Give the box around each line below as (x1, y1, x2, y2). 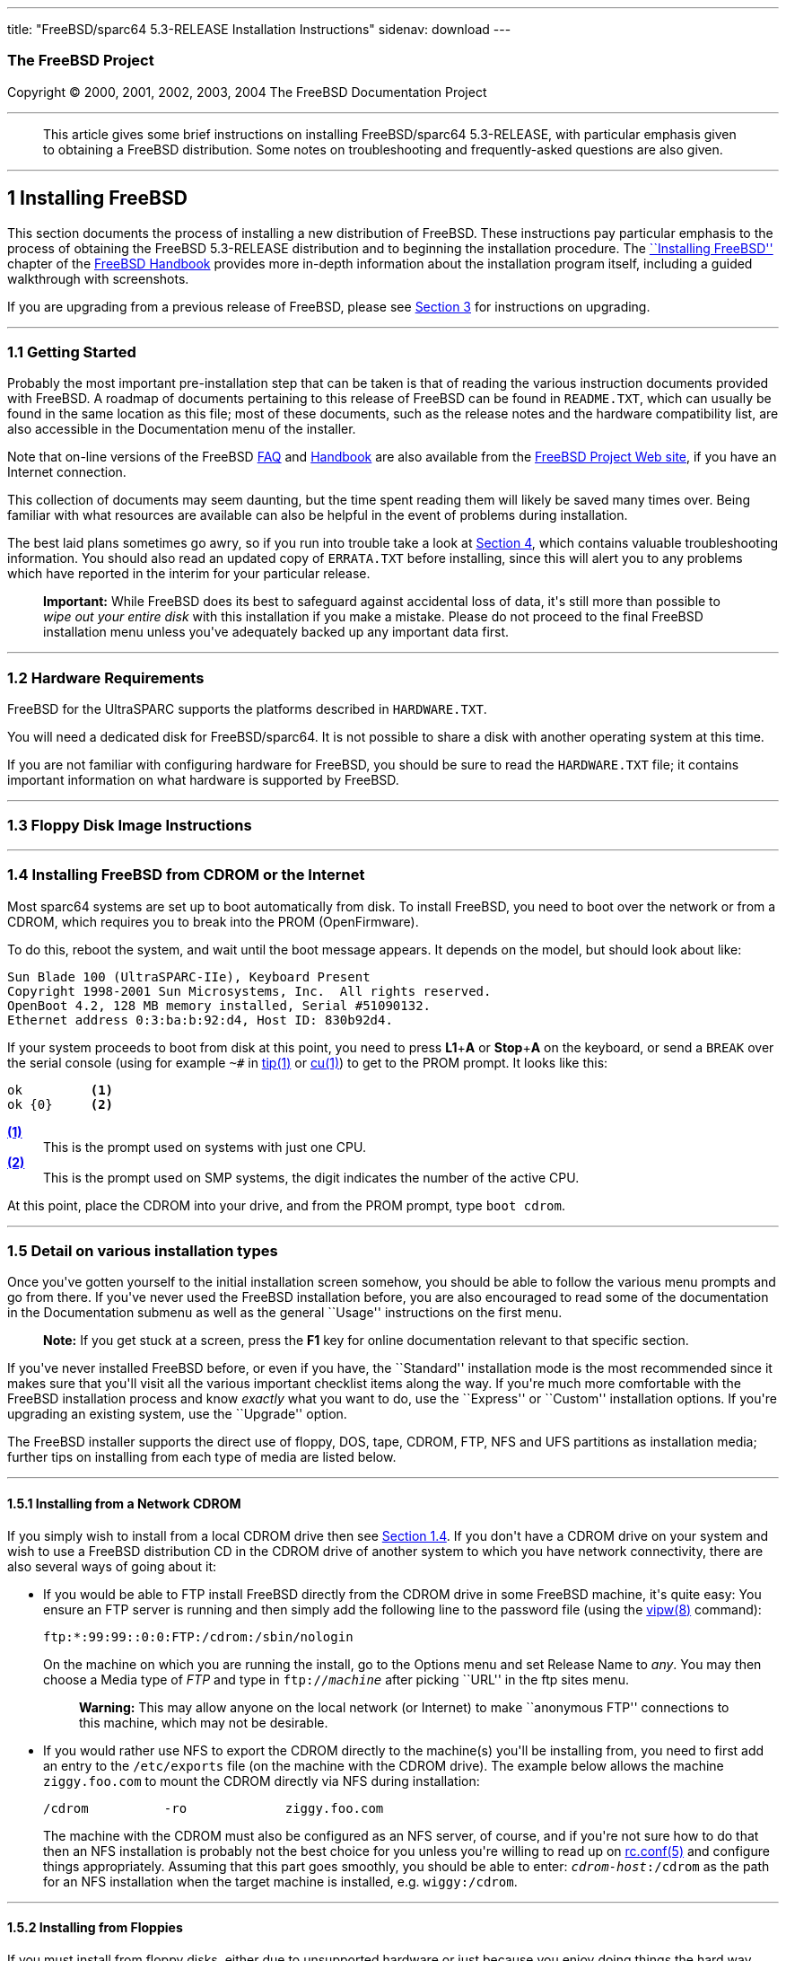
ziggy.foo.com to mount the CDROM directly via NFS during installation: (43, 1772, 480, 1789)
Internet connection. (7, 464, 127, 480)
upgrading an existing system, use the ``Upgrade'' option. (7, 1406, 347, 1422)
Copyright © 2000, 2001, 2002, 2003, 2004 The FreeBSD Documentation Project (7, 84, 487, 100)
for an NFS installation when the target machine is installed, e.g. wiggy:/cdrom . (43, 1873, 518, 1889)
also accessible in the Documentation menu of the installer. (7, 421, 356, 437)
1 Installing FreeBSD (7, 187, 188, 210)
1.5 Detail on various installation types (7, 1241, 278, 1260)
